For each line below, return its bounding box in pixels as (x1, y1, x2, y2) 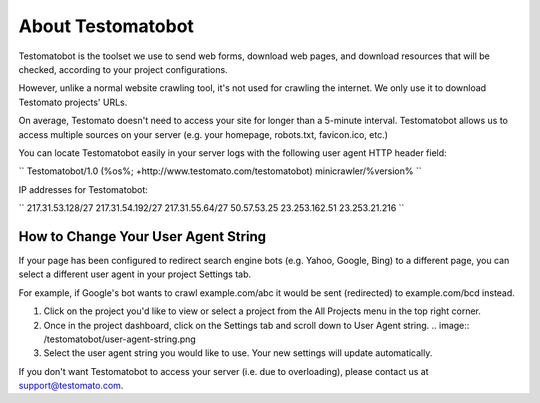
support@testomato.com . (18, 380, 124, 392)
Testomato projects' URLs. (18, 96, 128, 108)
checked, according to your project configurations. (18, 63, 229, 75)
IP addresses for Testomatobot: (18, 183, 149, 195)
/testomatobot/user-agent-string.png (43, 333, 197, 345)
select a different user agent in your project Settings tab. (18, 268, 252, 280)
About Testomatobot (18, 15, 195, 37)
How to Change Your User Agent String (18, 228, 267, 245)
